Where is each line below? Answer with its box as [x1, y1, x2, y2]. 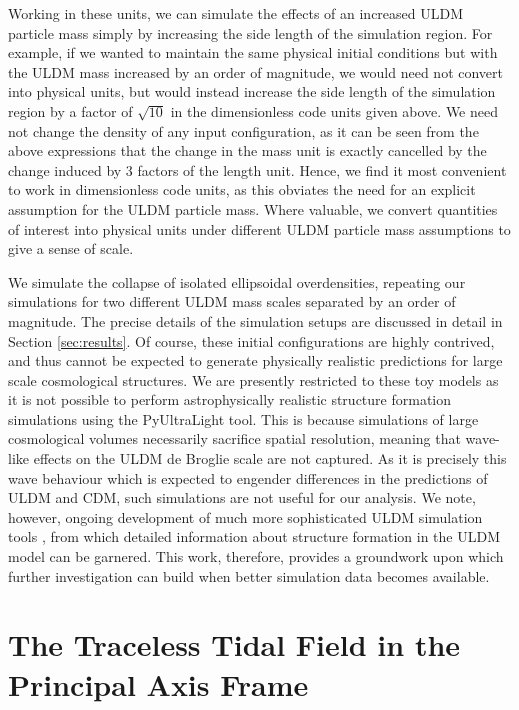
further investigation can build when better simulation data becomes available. [8, 565, 490, 586]
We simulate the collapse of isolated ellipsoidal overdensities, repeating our [8, 271, 466, 292]
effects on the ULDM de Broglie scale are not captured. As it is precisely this [33, 448, 507, 469]
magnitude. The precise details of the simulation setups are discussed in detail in [8, 310, 503, 331]
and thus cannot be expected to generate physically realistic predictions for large [8, 350, 503, 371]
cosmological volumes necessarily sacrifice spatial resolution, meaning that [8, 428, 461, 449]
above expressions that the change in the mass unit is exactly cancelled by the [8, 140, 487, 161]
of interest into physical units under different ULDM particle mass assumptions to [8, 218, 511, 239]
